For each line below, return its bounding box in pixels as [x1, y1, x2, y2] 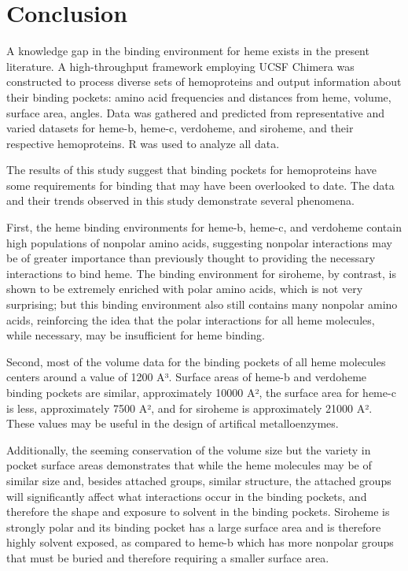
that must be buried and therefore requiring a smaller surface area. [6, 549, 329, 565]
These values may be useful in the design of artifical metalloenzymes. [6, 415, 339, 432]
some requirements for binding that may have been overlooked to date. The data [6, 176, 395, 193]
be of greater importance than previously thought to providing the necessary [6, 250, 376, 266]
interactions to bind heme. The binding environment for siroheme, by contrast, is [6, 265, 396, 281]
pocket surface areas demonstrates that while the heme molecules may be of [6, 457, 372, 473]
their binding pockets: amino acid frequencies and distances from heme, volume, [6, 88, 391, 105]
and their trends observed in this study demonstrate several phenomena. [6, 192, 355, 209]
